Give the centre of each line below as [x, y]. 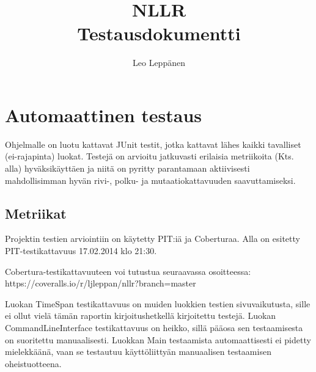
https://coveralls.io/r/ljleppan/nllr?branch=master [101, 283]
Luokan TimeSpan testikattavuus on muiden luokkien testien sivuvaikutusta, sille [158, 303]
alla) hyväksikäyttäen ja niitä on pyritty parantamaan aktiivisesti [127, 168]
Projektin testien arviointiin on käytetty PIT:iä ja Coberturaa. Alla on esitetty [152, 239]
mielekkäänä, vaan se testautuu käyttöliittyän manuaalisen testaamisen [138, 352]
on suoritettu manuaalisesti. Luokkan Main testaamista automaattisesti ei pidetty [158, 339]
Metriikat [36, 213]
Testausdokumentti [159, 33]
